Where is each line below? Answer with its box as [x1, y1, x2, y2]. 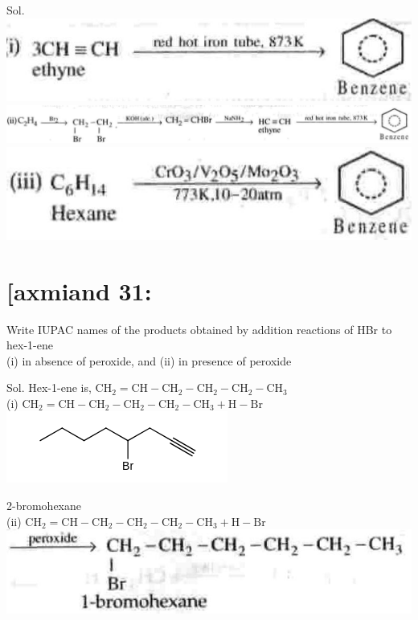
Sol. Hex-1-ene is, [6, 379, 92, 396]
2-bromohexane [6, 497, 81, 514]
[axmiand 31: [6, 274, 152, 307]
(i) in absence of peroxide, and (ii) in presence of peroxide [6, 352, 292, 369]
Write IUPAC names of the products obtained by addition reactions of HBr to [6, 320, 392, 337]
